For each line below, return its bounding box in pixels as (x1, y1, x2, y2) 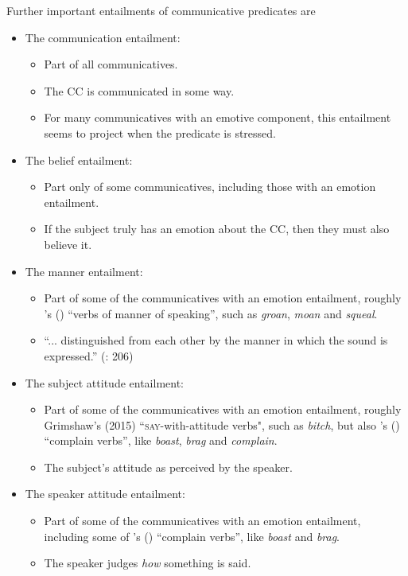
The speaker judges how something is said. (44, 555, 251, 571)
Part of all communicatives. (44, 56, 178, 72)
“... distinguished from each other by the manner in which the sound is (44, 332, 388, 348)
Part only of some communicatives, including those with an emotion (44, 178, 376, 195)
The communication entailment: (25, 29, 181, 45)
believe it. (44, 235, 92, 252)
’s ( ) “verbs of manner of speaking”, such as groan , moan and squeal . (44, 305, 378, 321)
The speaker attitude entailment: (25, 485, 185, 502)
